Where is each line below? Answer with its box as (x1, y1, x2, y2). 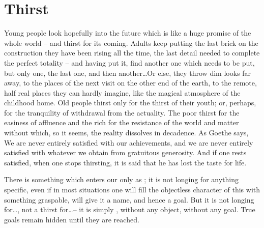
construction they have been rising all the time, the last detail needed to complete (4, 47, 260, 58)
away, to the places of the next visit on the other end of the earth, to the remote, (4, 77, 257, 88)
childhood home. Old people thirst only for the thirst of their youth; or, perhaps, (4, 97, 256, 108)
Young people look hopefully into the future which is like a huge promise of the (4, 27, 251, 38)
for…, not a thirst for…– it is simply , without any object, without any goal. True (4, 204, 255, 215)
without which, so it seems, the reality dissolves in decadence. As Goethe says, (4, 127, 249, 138)
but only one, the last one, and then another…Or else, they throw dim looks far (4, 67, 251, 78)
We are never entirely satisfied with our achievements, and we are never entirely (4, 137, 253, 148)
